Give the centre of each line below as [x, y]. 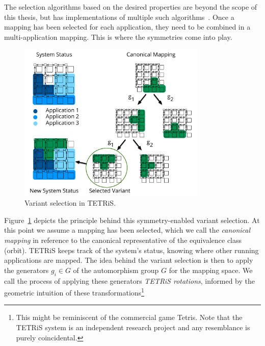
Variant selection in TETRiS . [70, 203]
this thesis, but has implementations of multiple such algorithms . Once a [119, 17]
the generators [26, 270]
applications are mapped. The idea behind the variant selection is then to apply [129, 260]
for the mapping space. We [211, 270]
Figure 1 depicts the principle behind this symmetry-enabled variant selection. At [132, 220]
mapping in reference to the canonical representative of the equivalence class [123, 240]
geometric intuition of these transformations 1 [74, 292]
